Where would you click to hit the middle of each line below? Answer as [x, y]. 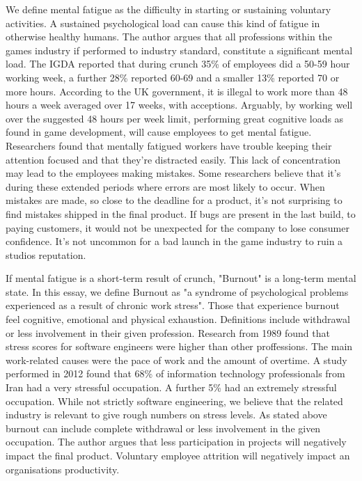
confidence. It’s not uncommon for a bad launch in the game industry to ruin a [174, 241]
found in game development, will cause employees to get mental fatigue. [159, 132]
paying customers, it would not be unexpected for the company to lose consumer [178, 227]
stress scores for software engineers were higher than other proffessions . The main [179, 346]
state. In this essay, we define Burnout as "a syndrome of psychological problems [177, 291]
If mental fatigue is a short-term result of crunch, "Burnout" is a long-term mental [181, 278]
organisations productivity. [63, 469]
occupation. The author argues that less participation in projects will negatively [176, 442]
